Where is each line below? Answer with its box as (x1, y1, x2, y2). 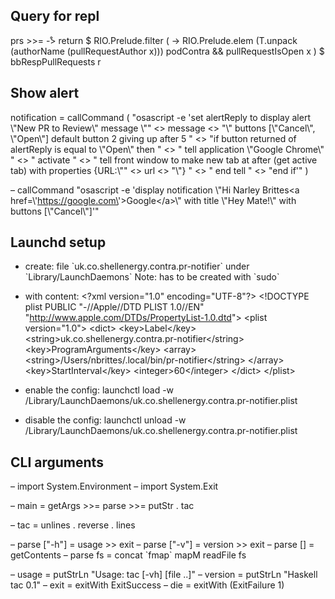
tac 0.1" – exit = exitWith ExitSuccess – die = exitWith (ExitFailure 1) (10, 579, 285, 591)
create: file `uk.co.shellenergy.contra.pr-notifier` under (24, 260, 250, 273)
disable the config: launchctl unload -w (24, 414, 187, 426)
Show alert (10, 85, 80, 102)
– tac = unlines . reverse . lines (10, 519, 136, 531)
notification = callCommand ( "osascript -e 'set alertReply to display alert (10, 111, 311, 123)
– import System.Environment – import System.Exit (10, 480, 219, 493)
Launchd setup (10, 234, 107, 251)
